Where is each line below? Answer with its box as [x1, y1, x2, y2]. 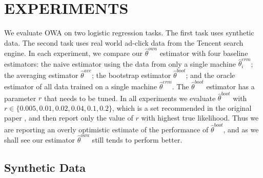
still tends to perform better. [92, 134, 183, 145]
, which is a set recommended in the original [112, 102, 252, 113]
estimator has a [206, 81, 255, 91]
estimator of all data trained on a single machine [4, 81, 157, 91]
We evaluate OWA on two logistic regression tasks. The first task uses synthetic [4, 27, 254, 38]
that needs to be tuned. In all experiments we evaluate [44, 92, 216, 103]
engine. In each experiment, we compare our [4, 48, 143, 58]
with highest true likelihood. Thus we [141, 112, 259, 123]
